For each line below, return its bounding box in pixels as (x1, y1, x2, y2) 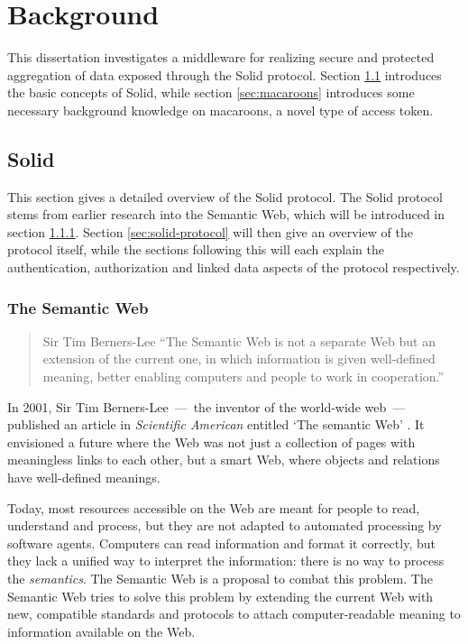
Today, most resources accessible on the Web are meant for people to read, (7, 498, 420, 517)
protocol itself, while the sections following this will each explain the (7, 240, 385, 259)
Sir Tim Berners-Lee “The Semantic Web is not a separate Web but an (42, 331, 436, 350)
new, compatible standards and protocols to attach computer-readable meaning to (7, 604, 461, 623)
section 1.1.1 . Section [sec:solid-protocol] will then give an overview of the (7, 222, 413, 241)
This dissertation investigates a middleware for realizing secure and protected (7, 48, 435, 67)
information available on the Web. (7, 621, 196, 640)
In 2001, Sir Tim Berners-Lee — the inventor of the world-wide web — (7, 397, 406, 416)
